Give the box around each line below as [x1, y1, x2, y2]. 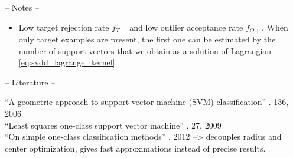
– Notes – [5, 1, 40, 13]
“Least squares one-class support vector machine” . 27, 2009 [5, 119, 222, 131]
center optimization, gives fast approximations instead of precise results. [5, 141, 266, 154]
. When [261, 21, 288, 33]
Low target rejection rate [18, 21, 109, 33]
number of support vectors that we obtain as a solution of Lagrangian [18, 44, 272, 57]
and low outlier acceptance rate [129, 21, 243, 33]
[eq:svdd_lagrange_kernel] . [18, 56, 118, 68]
